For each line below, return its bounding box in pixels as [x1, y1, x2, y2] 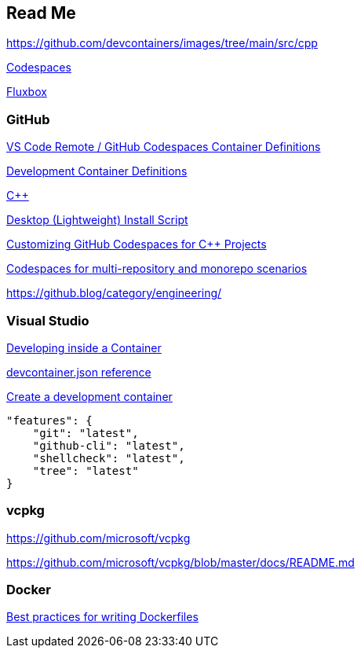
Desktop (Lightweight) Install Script [6, 213, 188, 227]
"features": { [6, 413, 93, 427]
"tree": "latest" [32, 464, 139, 477]
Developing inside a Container [6, 340, 162, 355]
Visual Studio [6, 312, 89, 329]
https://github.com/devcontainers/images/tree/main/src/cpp [6, 36, 318, 50]
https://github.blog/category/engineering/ [6, 286, 222, 300]
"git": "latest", [32, 426, 139, 439]
